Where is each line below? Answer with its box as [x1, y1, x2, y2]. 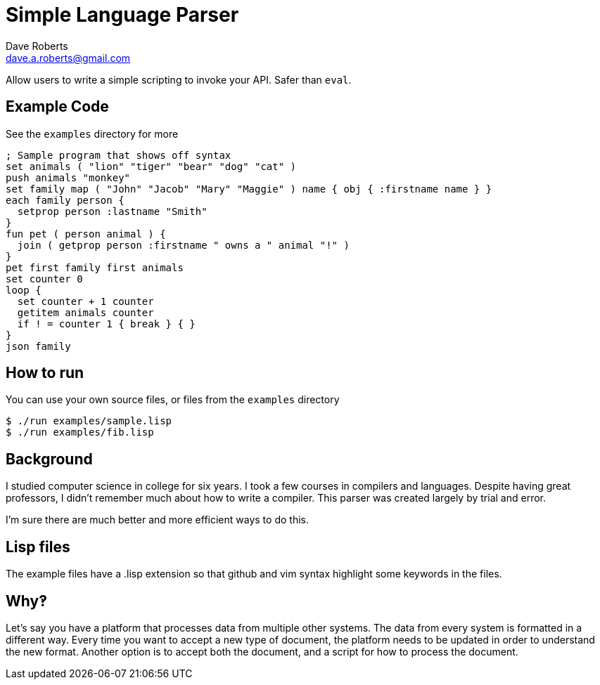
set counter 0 [6, 273, 83, 285]
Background [6, 450, 93, 468]
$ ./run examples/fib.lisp [6, 426, 154, 438]
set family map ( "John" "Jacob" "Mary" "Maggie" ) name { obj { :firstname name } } [6, 183, 492, 195]
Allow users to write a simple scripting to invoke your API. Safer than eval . [6, 73, 352, 86]
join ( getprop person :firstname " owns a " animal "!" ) [17, 239, 350, 251]
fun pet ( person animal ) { [6, 228, 166, 240]
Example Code [6, 98, 109, 116]
